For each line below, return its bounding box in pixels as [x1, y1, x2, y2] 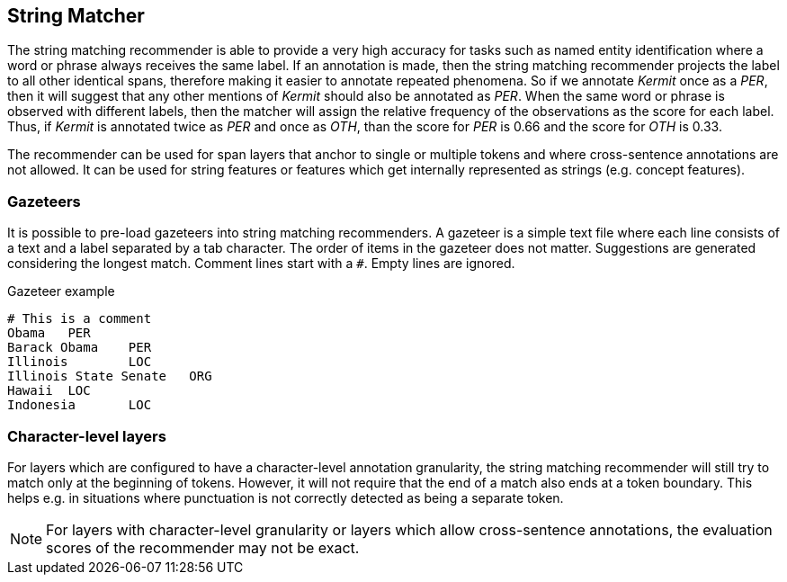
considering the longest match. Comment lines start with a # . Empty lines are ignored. [7, 255, 515, 272]
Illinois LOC [7, 354, 152, 370]
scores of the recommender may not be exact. [46, 538, 360, 557]
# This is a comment [7, 311, 152, 327]
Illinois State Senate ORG [7, 369, 212, 384]
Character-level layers [7, 426, 166, 445]
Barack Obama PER [7, 340, 152, 355]
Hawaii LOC [7, 383, 91, 398]
